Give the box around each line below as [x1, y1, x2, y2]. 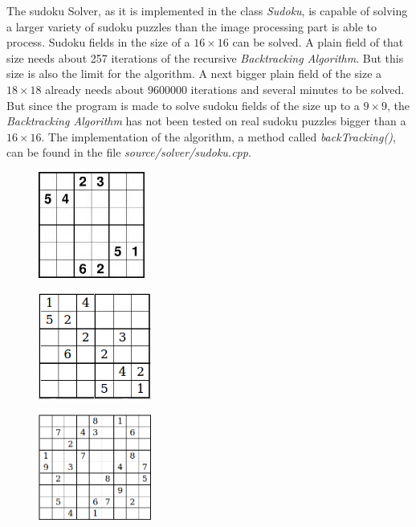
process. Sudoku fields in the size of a [6, 34, 190, 51]
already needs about [45, 80, 145, 97]
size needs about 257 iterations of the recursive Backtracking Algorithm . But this [6, 49, 404, 66]
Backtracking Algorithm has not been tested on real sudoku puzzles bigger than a [6, 112, 406, 129]
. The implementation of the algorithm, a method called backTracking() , [41, 128, 396, 145]
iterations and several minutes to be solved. [190, 80, 405, 97]
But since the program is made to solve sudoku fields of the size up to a [6, 96, 360, 113]
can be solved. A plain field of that [232, 34, 404, 51]
